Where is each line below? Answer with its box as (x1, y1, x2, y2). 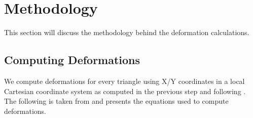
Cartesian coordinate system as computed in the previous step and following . (4, 85, 246, 96)
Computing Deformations (4, 52, 140, 68)
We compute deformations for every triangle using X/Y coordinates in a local (4, 75, 245, 86)
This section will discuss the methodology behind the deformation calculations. (4, 27, 249, 38)
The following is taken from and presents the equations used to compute (4, 96, 229, 106)
